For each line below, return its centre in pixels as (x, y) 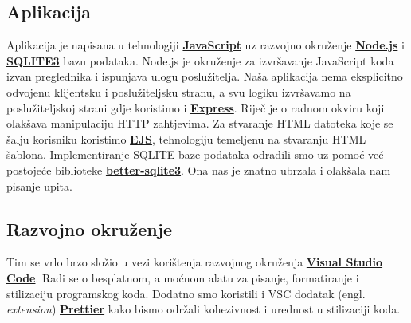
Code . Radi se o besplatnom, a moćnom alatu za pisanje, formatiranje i (183, 277)
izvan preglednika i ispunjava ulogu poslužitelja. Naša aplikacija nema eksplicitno (205, 76)
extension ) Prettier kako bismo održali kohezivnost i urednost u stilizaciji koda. (204, 309)
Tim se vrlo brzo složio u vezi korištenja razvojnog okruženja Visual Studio (195, 262)
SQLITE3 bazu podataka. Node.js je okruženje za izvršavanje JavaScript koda (200, 60)
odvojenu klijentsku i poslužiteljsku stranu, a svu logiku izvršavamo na (179, 91)
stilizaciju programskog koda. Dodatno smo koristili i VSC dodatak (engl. (186, 293)
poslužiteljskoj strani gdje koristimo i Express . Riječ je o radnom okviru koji (196, 107)
